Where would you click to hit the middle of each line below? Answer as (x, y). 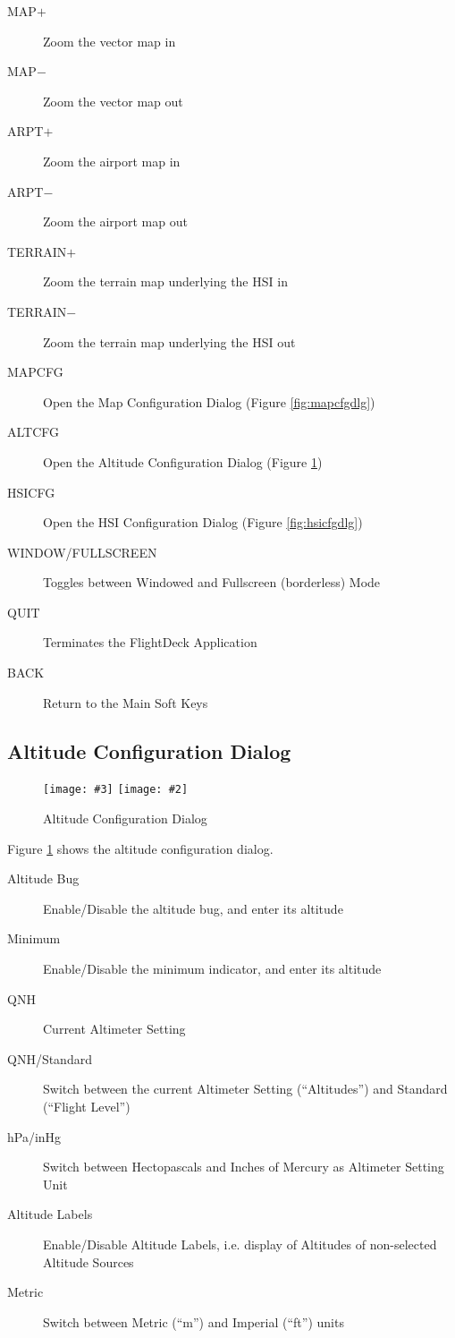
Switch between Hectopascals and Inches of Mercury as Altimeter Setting (244, 1167)
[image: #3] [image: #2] (116, 790)
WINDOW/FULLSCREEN (82, 552)
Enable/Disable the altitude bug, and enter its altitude (193, 908)
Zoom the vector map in (110, 41)
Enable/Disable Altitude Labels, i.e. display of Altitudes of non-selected (240, 1244)
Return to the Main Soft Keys (126, 702)
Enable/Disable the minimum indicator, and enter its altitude (212, 969)
